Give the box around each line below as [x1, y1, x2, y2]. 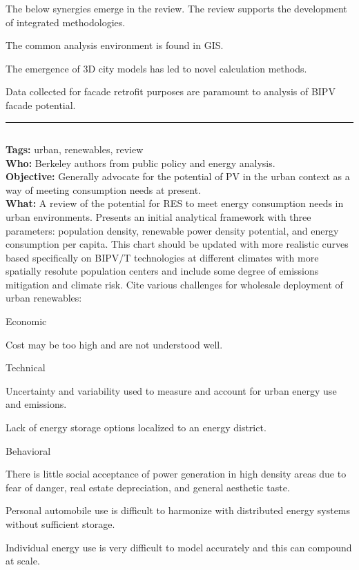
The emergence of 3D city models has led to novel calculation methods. [6, 61, 307, 75]
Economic [6, 314, 47, 328]
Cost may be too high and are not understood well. [6, 337, 223, 351]
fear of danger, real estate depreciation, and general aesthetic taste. [6, 480, 290, 494]
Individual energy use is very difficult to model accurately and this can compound [6, 540, 352, 554]
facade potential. [6, 97, 76, 112]
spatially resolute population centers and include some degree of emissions [6, 264, 319, 278]
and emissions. [6, 397, 67, 411]
